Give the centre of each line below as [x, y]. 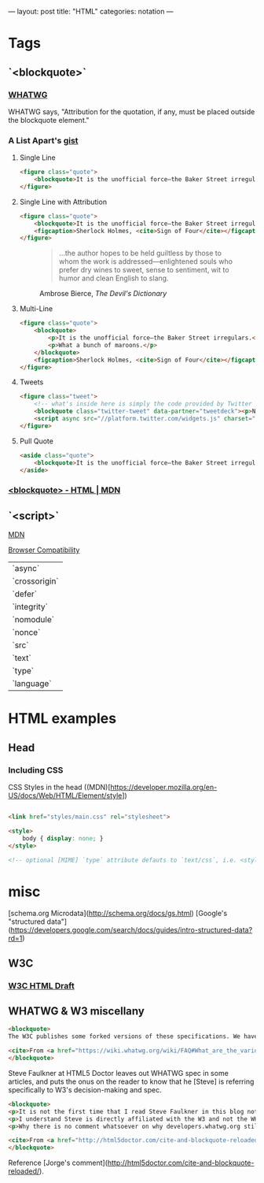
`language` [32, 684]
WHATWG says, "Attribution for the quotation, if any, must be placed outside [132, 111]
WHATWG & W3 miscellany [77, 1011]
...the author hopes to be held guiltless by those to [140, 253]
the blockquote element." [49, 120]
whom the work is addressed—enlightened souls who [146, 261]
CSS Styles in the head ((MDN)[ [60, 788]
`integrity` [30, 607]
